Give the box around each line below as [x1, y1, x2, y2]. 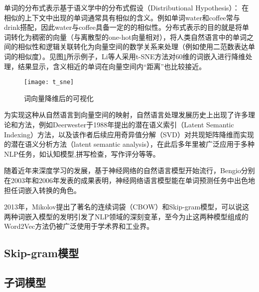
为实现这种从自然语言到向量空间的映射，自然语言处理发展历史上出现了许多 [4, 109, 248, 120]
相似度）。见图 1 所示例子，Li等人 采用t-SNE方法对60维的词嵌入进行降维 [17, 51, 246, 61]
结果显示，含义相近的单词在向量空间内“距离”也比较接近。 [17, 61, 206, 71]
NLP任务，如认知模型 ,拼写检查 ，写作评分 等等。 [4, 148, 160, 159]
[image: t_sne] [24, 79, 74, 86]
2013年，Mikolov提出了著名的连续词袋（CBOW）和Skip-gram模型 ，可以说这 [4, 201, 250, 212]
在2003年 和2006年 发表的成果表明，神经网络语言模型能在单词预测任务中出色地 [4, 175, 255, 185]
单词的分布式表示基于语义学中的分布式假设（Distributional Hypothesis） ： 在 [4, 2, 249, 12]
